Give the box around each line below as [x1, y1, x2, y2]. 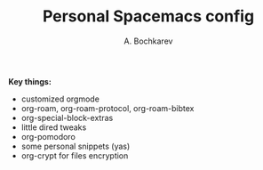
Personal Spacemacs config [42, 6, 255, 27]
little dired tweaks [20, 122, 87, 133]
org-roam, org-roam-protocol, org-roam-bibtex [20, 102, 195, 113]
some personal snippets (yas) [20, 141, 131, 151]
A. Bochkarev [124, 36, 173, 46]
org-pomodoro [20, 131, 76, 142]
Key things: [8, 76, 52, 86]
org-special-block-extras [20, 112, 114, 123]
